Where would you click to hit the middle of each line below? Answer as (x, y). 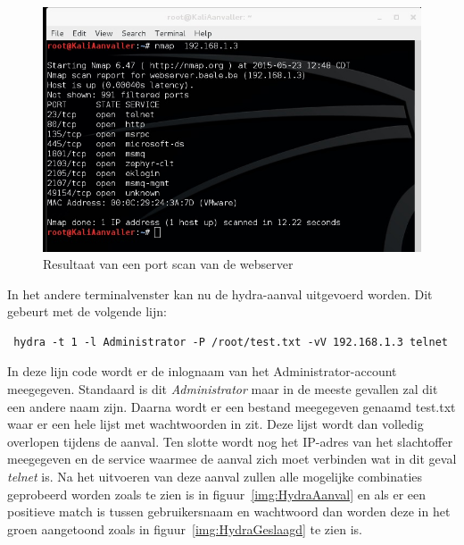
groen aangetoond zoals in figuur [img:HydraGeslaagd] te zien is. (185, 528)
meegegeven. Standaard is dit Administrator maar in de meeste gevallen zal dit (223, 389)
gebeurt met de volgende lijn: (87, 311)
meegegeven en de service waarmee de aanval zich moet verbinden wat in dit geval (232, 459)
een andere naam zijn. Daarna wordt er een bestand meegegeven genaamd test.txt (232, 406)
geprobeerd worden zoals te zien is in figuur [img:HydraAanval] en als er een (217, 494)
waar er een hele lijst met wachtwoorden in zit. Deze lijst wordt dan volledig (215, 424)
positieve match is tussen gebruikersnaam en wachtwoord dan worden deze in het (229, 511)
